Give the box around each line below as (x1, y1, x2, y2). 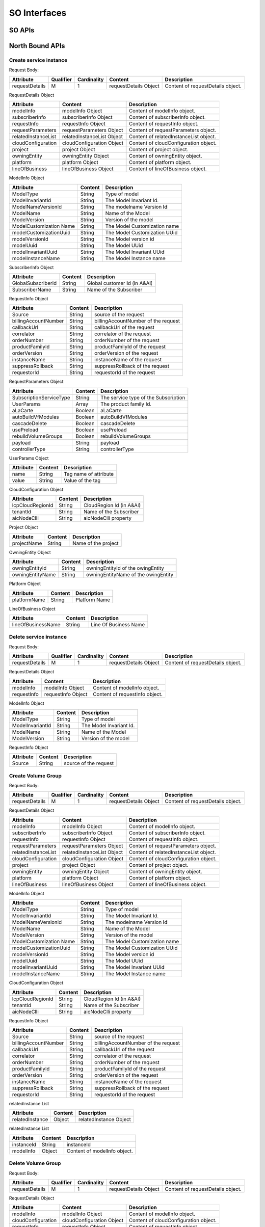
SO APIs (9, 26, 34, 34)
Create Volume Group (9, 772, 62, 779)
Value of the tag (64, 477, 101, 484)
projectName (12, 540, 42, 547)
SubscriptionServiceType (12, 394, 71, 401)
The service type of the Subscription (100, 394, 185, 401)
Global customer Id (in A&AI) (87, 280, 153, 287)
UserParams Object (9, 455, 49, 461)
